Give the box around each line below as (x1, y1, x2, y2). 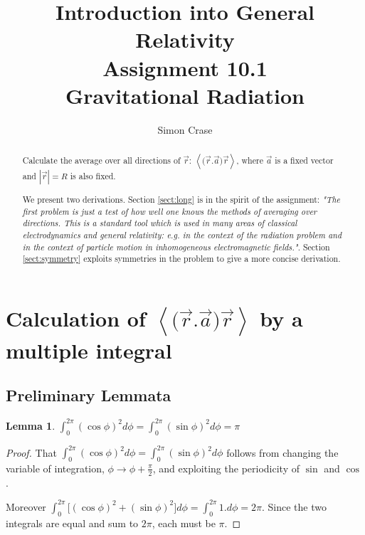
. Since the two (261, 499, 327, 514)
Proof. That (6, 445, 57, 460)
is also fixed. (70, 170, 116, 182)
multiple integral (6, 335, 172, 364)
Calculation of (6, 303, 146, 332)
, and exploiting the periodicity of (152, 460, 300, 475)
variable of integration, (6, 460, 105, 475)
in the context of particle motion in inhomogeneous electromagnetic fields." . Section (22, 240, 330, 253)
